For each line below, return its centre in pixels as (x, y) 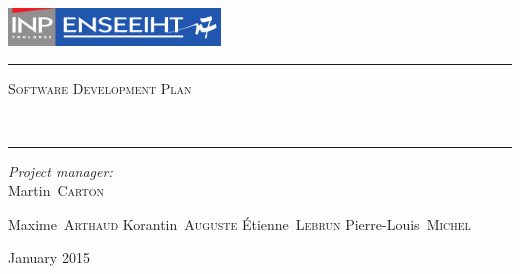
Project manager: (60, 170)
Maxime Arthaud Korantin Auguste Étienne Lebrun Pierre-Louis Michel (239, 223)
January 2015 (49, 257)
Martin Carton (56, 190)
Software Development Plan (100, 88)
